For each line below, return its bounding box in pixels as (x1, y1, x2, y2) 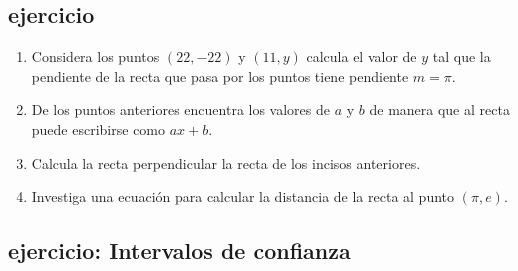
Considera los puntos (31, 46, 160, 67)
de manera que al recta (369, 99, 510, 120)
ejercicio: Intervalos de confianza (8, 235, 351, 266)
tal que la (432, 46, 491, 67)
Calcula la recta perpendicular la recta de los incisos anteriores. (31, 152, 421, 173)
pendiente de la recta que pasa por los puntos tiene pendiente (31, 65, 409, 86)
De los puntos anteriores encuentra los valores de (31, 99, 330, 120)
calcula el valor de (306, 46, 417, 67)
